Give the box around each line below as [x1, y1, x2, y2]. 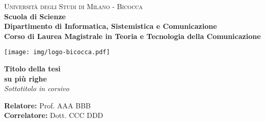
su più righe [4, 73, 47, 84]
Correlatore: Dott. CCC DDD [4, 110, 103, 120]
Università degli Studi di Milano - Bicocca [4, 1, 143, 11]
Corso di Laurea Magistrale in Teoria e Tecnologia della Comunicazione [4, 30, 261, 41]
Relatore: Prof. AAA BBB [4, 100, 91, 110]
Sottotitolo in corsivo [4, 83, 69, 94]
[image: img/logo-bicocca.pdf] [4, 49, 110, 56]
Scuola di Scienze [4, 11, 66, 21]
